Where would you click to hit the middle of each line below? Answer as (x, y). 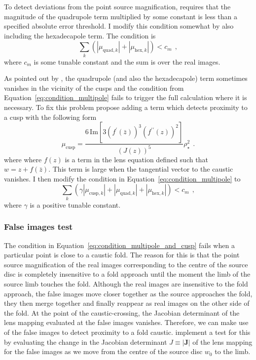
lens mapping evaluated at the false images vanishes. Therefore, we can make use (126, 322)
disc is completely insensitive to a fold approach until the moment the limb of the (127, 274)
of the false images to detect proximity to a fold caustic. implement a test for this (127, 332)
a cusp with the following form (50, 117)
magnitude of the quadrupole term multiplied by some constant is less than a (121, 16)
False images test (38, 227)
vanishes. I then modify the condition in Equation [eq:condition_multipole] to (122, 178)
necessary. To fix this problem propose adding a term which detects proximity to (126, 107)
